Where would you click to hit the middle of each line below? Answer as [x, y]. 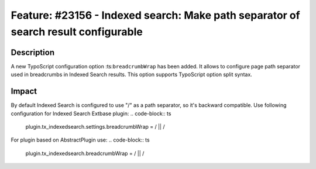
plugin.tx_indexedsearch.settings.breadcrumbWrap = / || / [95, 126]
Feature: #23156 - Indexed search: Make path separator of [156, 15]
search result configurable [77, 32]
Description [33, 52]
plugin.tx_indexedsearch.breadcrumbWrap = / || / [85, 153]
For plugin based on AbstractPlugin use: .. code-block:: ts [80, 140]
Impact [24, 92]
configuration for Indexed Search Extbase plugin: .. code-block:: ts [91, 113]
